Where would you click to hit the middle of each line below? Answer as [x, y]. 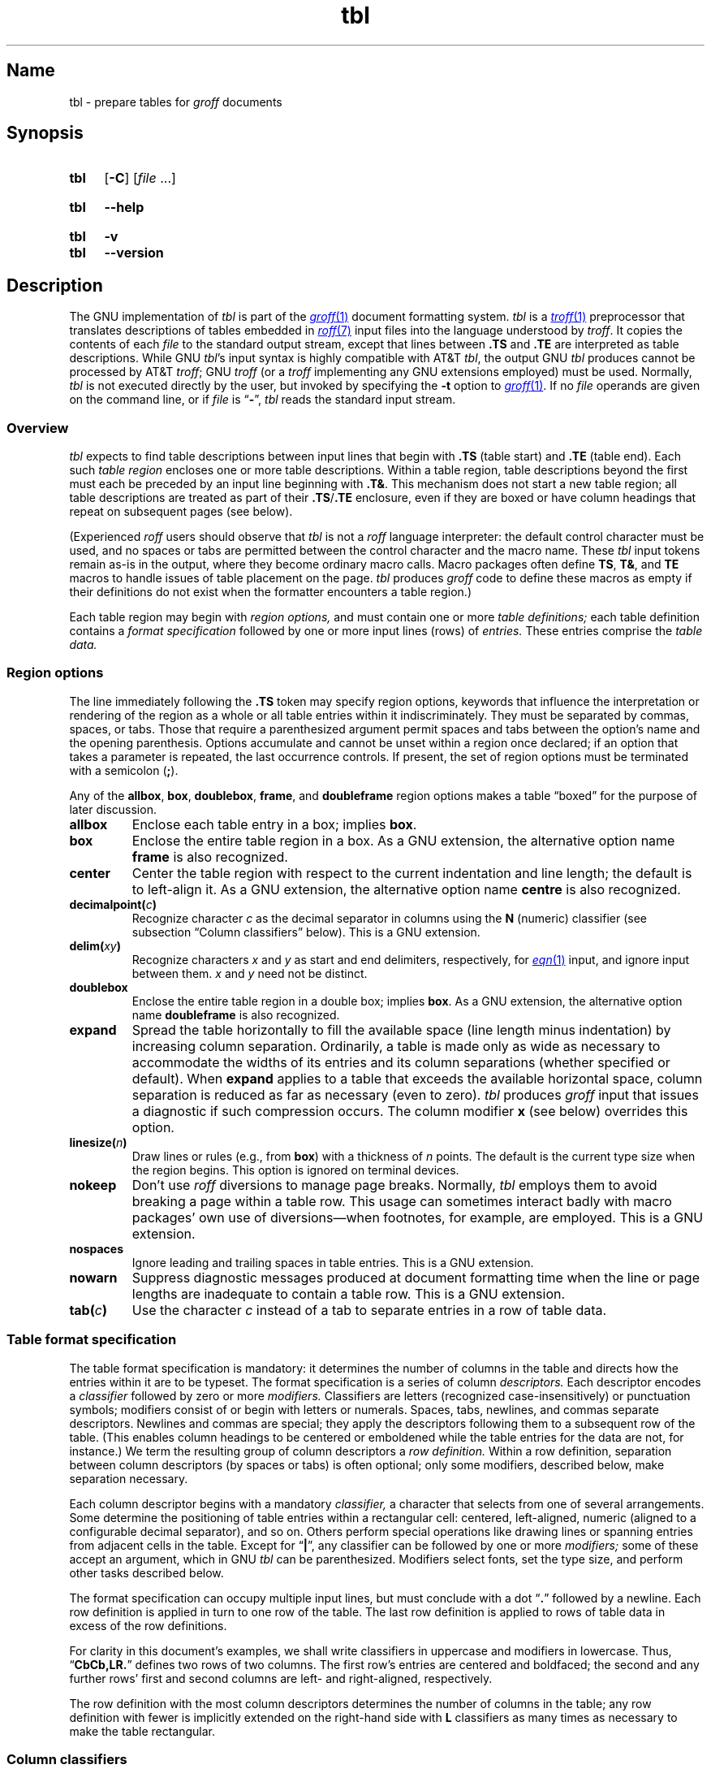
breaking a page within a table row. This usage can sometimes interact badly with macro [402, 1201]
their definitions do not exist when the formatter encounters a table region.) [270, 592]
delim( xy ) [95, 945]
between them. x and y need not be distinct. [250, 973]
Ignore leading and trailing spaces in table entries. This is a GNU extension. [333, 1262]
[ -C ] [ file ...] [140, 178]
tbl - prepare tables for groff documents [176, 102]
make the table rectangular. [142, 1731]
